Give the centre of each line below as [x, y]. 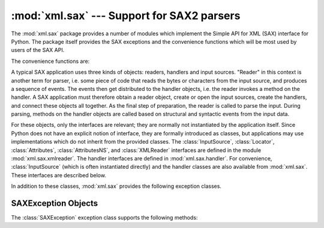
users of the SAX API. [38, 50]
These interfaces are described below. [58, 175]
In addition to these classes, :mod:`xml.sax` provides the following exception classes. [116, 186]
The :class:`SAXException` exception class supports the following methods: [104, 218]
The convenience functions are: [50, 61]
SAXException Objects [55, 203]
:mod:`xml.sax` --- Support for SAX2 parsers [126, 16]
